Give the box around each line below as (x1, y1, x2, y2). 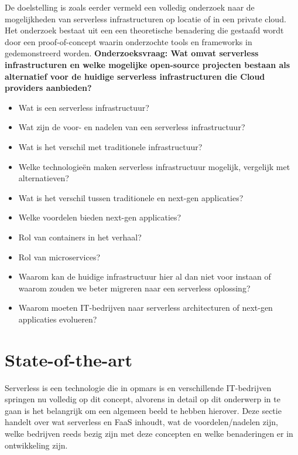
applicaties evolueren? (18, 313, 97, 325)
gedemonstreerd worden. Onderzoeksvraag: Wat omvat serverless (5, 47, 259, 59)
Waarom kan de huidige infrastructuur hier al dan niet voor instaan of (18, 270, 271, 283)
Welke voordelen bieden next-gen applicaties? (18, 211, 181, 223)
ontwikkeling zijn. (5, 439, 68, 451)
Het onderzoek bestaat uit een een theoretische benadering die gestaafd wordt (5, 24, 284, 36)
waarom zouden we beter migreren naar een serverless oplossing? (18, 281, 251, 294)
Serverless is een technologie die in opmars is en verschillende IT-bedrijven (5, 381, 272, 393)
